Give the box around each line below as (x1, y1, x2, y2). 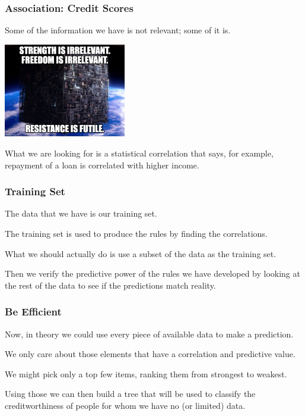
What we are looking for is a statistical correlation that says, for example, (5, 147, 274, 159)
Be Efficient (5, 304, 62, 319)
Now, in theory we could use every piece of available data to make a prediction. (5, 327, 294, 340)
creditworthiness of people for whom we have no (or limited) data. (5, 399, 246, 411)
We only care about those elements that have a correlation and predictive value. (5, 348, 296, 360)
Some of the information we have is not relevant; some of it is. (5, 24, 231, 36)
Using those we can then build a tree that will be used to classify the (5, 387, 256, 400)
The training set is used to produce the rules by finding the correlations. (5, 227, 268, 239)
